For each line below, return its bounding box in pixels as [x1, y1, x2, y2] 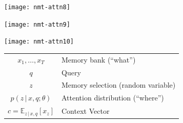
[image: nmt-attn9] [4, 20, 70, 28]
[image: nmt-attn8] [4, 4, 70, 11]
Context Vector [62, 106, 110, 116]
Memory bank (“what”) [62, 54, 136, 65]
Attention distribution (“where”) [62, 92, 164, 103]
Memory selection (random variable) [62, 79, 176, 90]
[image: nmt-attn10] [4, 38, 74, 46]
